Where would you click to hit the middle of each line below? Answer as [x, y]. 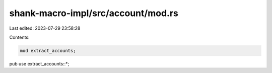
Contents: [19, 37]
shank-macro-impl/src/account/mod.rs [94, 13]
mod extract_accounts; [48, 51]
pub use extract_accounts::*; [39, 63]
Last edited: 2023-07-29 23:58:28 [45, 28]
